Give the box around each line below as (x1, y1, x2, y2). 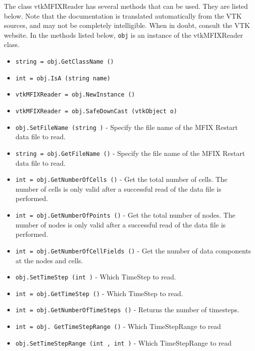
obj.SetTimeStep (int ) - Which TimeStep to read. (15, 272, 176, 282)
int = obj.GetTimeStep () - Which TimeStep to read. (15, 288, 183, 298)
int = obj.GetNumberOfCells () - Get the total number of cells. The (15, 174, 228, 184)
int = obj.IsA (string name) (15, 75, 111, 82)
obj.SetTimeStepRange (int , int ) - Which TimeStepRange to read (15, 337, 232, 348)
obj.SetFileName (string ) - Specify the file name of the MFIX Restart (15, 122, 238, 132)
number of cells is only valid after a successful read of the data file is (15, 183, 222, 194)
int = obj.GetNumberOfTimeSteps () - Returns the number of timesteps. (15, 304, 239, 315)
